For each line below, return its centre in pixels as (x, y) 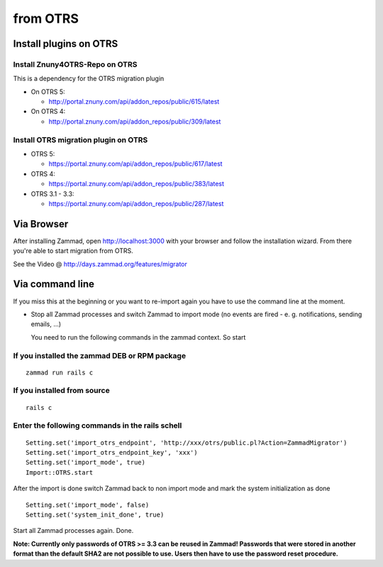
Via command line (54, 284)
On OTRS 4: (48, 112)
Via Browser (41, 224)
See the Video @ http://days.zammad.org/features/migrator (100, 264)
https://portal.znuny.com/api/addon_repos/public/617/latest (135, 164)
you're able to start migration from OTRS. (73, 251)
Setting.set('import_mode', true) (85, 463)
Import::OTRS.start (60, 472)
